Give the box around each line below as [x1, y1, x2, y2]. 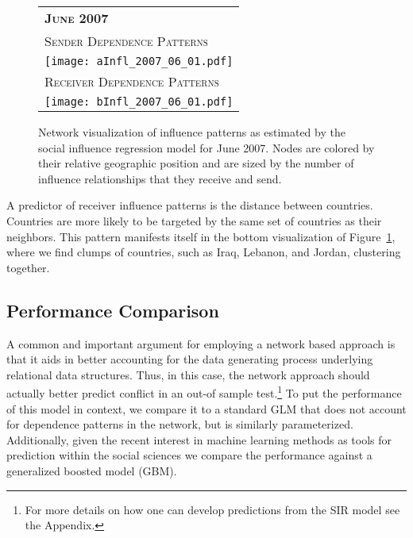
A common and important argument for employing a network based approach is [6, 335, 396, 352]
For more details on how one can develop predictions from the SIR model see [25, 501, 400, 517]
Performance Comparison [6, 298, 219, 322]
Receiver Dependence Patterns [44, 72, 219, 90]
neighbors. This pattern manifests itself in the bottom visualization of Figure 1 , [6, 228, 396, 244]
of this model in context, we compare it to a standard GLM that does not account [6, 400, 407, 417]
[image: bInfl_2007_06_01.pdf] [44, 95, 234, 108]
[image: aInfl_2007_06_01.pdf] [44, 55, 234, 67]
